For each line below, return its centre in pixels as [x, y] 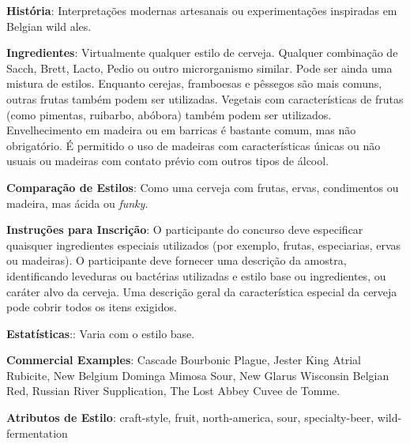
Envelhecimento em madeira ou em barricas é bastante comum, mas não [181, 130]
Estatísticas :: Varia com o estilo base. [101, 333]
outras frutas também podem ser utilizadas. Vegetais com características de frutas [205, 98]
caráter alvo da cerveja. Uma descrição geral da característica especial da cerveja [202, 291]
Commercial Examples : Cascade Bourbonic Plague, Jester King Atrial [184, 360]
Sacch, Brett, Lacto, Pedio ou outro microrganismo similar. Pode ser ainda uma [199, 68]
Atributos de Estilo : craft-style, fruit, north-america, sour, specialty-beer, [190, 418]
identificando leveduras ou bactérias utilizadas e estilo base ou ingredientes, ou [196, 275]
